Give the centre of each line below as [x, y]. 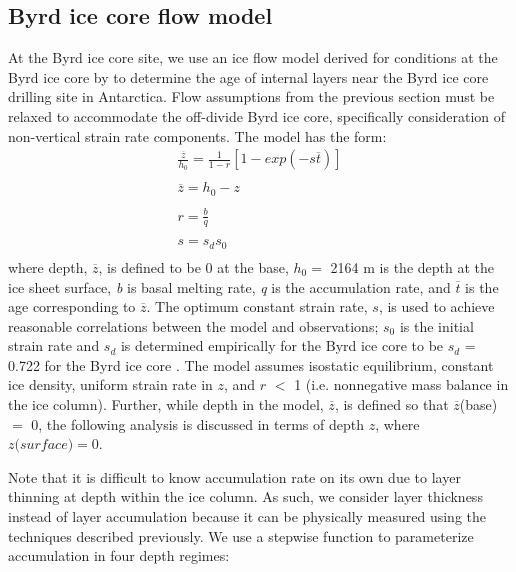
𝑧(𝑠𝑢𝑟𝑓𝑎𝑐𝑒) [41, 445]
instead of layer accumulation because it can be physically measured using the [247, 516]
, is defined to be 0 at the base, [193, 266]
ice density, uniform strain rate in [110, 384]
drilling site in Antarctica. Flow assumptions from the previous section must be [251, 96]
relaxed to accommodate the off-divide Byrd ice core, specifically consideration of [257, 115]
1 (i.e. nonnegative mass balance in [401, 384]
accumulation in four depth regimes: [119, 555]
